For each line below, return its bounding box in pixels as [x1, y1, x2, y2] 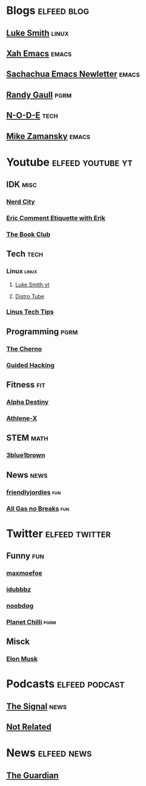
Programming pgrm [6, 326, 78, 337]
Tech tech [6, 249, 44, 259]
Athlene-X [6, 414, 38, 422]
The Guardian [6, 770, 59, 781]
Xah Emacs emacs [6, 48, 72, 58]
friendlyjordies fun [6, 488, 61, 496]
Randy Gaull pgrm [6, 89, 72, 100]
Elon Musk [6, 655, 38, 663]
